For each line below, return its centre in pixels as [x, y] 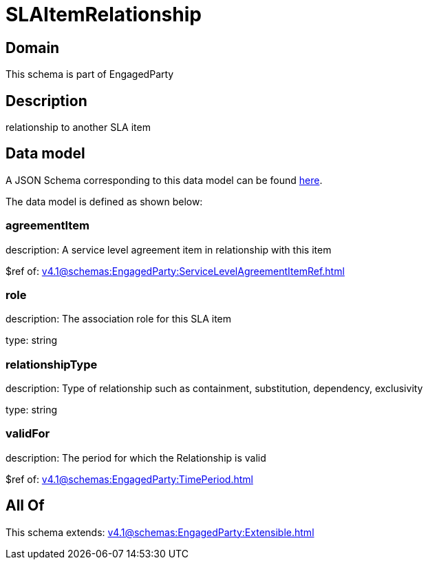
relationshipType [52, 364]
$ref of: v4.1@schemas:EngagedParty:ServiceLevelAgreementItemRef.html [175, 271]
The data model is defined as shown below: [104, 201]
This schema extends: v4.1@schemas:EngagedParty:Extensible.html [160, 532]
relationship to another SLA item [78, 127]
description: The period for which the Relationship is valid [136, 458]
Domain [33, 48]
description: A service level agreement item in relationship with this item [169, 249]
